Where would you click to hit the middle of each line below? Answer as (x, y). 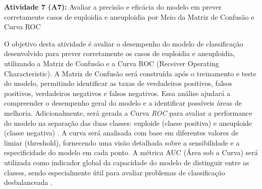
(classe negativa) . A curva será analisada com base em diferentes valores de (121, 133)
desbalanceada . (28, 182)
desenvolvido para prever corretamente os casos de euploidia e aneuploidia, (120, 53)
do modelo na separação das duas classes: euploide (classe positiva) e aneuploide (128, 123)
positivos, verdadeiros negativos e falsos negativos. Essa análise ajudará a (117, 93)
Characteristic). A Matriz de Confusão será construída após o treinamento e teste (130, 73)
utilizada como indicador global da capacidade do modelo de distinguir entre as (127, 162)
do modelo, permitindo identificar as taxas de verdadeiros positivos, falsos (118, 83)
